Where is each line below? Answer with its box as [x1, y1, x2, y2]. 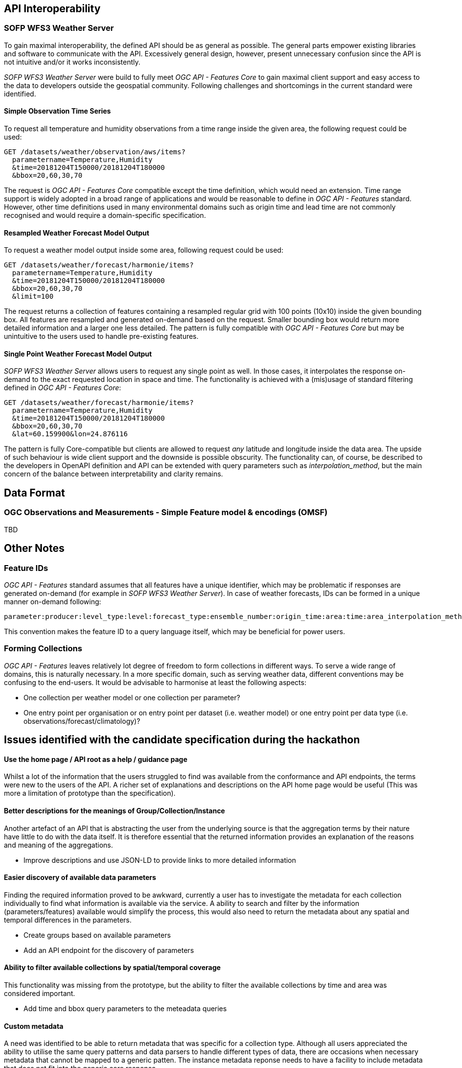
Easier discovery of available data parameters [4, 873, 156, 882]
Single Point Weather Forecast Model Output [4, 349, 152, 358]
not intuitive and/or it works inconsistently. [4, 57, 140, 66]
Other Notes [4, 542, 65, 555]
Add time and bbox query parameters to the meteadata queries [23, 1004, 227, 1013]
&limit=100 [12, 292, 54, 301]
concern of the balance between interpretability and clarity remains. [4, 470, 223, 478]
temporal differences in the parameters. [4, 915, 132, 924]
